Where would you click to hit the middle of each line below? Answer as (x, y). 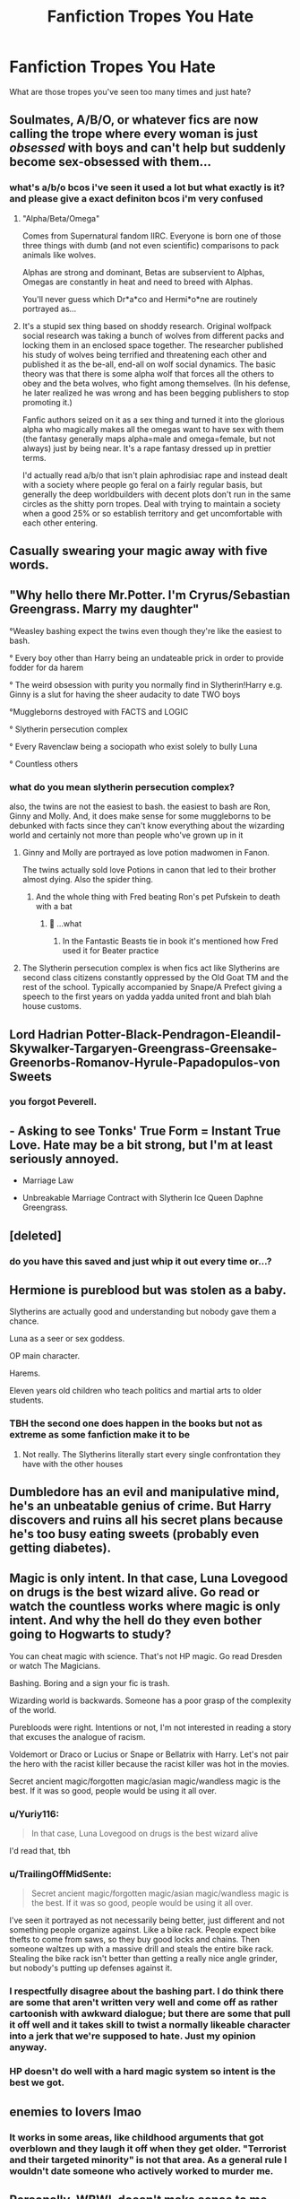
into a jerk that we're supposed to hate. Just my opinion (133, 2036)
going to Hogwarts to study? (90, 1634)
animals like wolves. (59, 255)
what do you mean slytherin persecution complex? (122, 787)
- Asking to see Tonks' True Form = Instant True (145, 1130)
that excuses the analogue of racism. (77, 1736)
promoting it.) (47, 402)
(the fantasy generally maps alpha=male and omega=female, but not (149, 439)
